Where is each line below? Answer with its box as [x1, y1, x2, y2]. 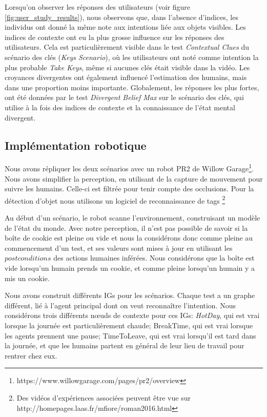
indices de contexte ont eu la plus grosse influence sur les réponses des [5, 31, 224, 42]
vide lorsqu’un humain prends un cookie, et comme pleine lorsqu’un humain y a [5, 262, 255, 273]
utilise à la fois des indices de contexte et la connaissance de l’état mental [5, 102, 235, 112]
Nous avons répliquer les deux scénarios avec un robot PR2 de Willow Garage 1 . [5, 162, 254, 173]
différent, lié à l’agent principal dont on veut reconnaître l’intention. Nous [5, 300, 236, 310]
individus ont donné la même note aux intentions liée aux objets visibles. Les [5, 22, 246, 32]
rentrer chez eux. [5, 350, 57, 361]
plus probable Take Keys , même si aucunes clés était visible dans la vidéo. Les [5, 62, 250, 72]
